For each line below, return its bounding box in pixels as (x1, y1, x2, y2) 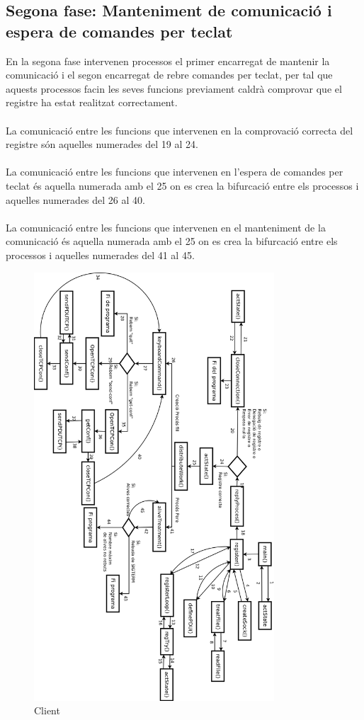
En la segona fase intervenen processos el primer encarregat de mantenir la (6, 53, 330, 68)
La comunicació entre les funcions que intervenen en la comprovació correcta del (6, 122, 353, 137)
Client (34, 703, 60, 718)
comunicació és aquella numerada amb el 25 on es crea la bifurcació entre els (6, 234, 338, 248)
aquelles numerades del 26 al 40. (6, 192, 145, 207)
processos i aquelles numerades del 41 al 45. (6, 247, 195, 262)
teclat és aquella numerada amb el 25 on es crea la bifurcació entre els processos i (6, 178, 359, 193)
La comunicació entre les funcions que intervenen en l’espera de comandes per (6, 164, 343, 179)
